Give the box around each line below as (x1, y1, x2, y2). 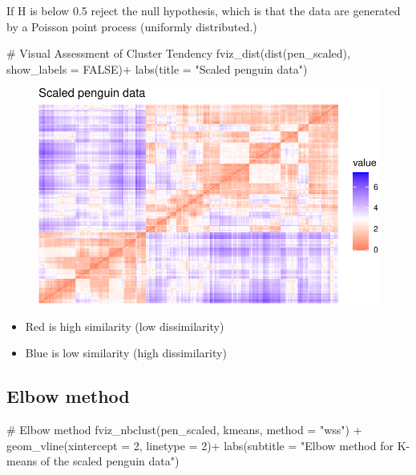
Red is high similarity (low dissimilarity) (25, 317, 224, 334)
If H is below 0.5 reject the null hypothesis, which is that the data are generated (6, 2, 401, 18)
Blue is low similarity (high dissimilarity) (25, 344, 227, 361)
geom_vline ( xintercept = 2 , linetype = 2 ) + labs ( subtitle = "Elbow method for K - (6, 437, 410, 453)
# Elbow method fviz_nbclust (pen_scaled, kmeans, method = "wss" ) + (6, 421, 362, 437)
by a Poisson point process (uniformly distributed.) (6, 18, 257, 34)
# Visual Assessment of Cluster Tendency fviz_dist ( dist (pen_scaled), (6, 45, 350, 62)
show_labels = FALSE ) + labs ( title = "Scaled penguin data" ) (6, 60, 308, 77)
